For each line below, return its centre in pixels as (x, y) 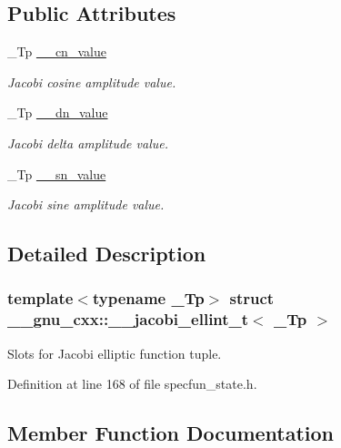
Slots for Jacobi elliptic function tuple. (115, 353)
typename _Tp (148, 298)
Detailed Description (107, 254)
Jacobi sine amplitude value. (86, 204)
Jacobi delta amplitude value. (88, 143)
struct (252, 298)
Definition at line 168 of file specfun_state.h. (132, 384)
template (40, 298)
